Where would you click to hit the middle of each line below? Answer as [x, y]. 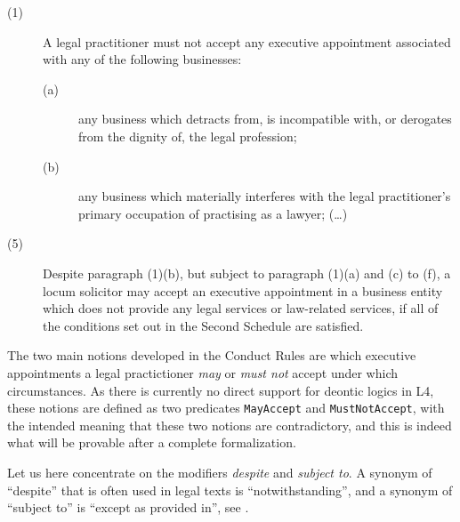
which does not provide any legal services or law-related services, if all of [241, 308]
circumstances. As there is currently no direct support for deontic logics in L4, [221, 390]
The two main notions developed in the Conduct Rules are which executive [212, 355]
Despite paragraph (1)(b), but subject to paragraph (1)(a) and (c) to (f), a [247, 273]
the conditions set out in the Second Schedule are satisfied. [203, 325]
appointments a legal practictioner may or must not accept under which [203, 372]
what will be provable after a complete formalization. [152, 442]
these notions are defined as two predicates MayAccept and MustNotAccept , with [226, 408]
